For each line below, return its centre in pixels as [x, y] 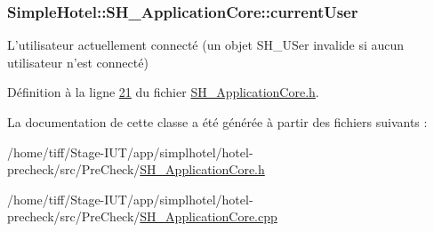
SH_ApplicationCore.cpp [209, 216]
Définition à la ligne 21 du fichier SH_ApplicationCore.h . [163, 92]
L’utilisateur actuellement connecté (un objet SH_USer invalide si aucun [206, 45]
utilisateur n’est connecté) [78, 62]
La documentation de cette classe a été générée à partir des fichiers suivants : [217, 122]
